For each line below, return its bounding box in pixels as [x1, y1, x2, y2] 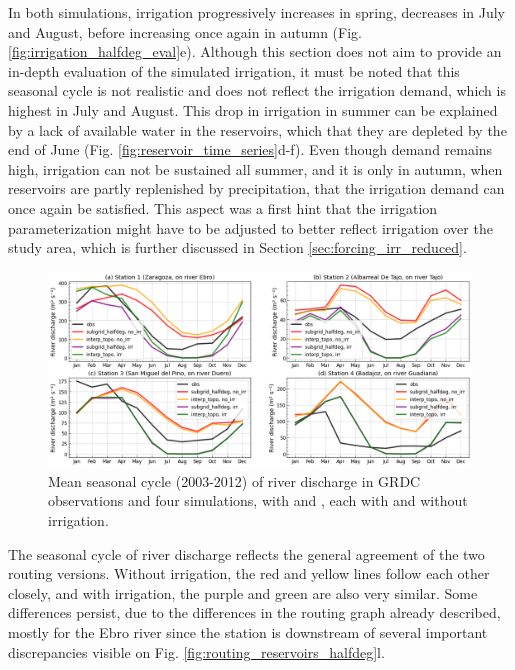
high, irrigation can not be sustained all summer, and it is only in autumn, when [8, 158, 503, 179]
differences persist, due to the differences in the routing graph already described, [8, 602, 501, 623]
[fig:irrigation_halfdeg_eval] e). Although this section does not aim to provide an [8, 41, 502, 62]
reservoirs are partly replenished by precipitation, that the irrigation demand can [8, 178, 505, 199]
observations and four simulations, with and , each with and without [48, 490, 468, 511]
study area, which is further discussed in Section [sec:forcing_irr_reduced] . [8, 237, 467, 258]
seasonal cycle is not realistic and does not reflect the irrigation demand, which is [8, 80, 506, 101]
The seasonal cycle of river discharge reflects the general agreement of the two [8, 543, 485, 564]
